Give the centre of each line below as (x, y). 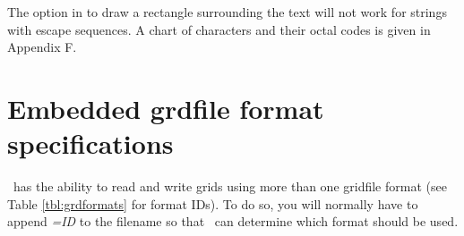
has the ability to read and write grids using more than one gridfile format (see (230, 186)
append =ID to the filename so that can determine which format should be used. (233, 221)
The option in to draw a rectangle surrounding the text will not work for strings (227, 12)
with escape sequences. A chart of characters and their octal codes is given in (219, 29)
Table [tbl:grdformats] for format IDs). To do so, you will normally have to (213, 203)
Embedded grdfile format (166, 108)
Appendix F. (42, 47)
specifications (90, 143)
